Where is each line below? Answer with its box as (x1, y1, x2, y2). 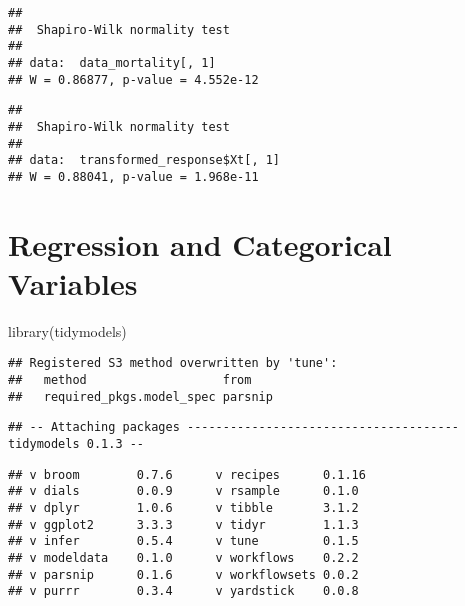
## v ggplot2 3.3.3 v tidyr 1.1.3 (8, 517, 359, 532)
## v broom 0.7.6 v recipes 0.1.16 (8, 467, 366, 482)
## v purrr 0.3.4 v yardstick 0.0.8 (8, 584, 359, 599)
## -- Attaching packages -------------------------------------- (8, 420, 460, 435)
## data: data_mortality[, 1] (8, 55, 216, 70)
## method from (8, 373, 252, 388)
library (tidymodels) (8, 320, 127, 341)
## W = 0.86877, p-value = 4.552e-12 (8, 72, 259, 87)
